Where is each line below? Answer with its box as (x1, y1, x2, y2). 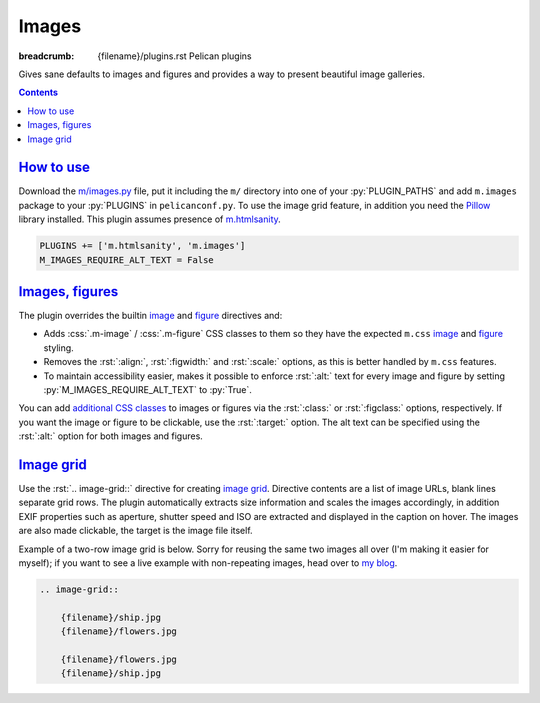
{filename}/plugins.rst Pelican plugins (97, 50, 252, 62)
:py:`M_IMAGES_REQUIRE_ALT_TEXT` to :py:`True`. (43, 384, 252, 396)
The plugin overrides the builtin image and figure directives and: (18, 310, 283, 322)
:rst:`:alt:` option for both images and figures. (18, 430, 204, 442)
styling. (43, 341, 74, 354)
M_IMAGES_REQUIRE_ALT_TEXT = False (39, 254, 214, 265)
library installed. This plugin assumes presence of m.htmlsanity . (18, 213, 282, 225)
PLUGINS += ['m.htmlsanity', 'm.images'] (39, 240, 246, 252)
